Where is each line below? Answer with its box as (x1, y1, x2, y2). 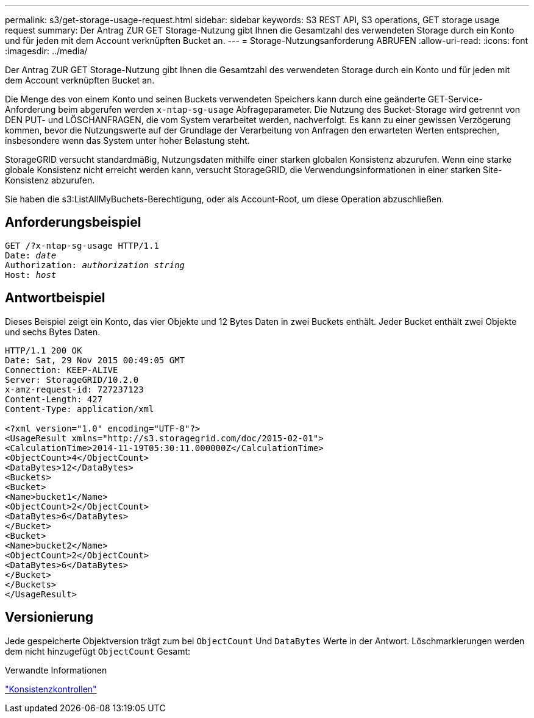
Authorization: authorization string (5, 260, 185, 270)
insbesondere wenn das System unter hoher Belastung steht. (5, 135, 250, 146)
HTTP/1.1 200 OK (5, 345, 82, 355)
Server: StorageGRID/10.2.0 (5, 374, 139, 385)
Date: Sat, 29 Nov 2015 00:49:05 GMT (5, 355, 185, 365)
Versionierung (5, 610, 94, 625)
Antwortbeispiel (5, 290, 105, 306)
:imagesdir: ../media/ (5, 46, 88, 56)
